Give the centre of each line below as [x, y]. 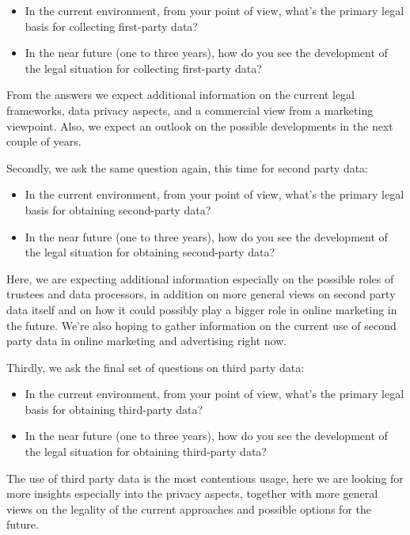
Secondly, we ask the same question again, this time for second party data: [188, 167]
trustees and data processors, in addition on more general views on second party [201, 294]
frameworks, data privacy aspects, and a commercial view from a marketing [190, 110]
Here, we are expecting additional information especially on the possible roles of [200, 278]
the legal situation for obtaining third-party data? [146, 452]
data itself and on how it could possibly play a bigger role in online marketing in [202, 309]
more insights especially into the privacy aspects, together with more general [192, 493]
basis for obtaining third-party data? [114, 409]
